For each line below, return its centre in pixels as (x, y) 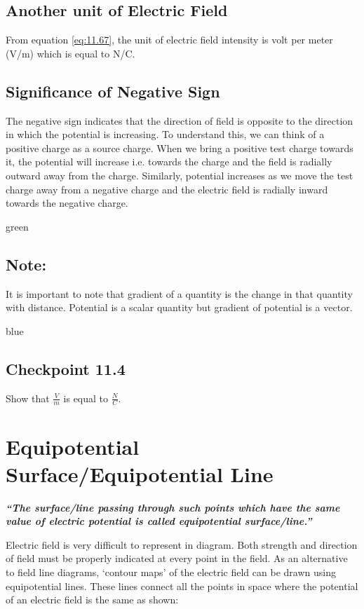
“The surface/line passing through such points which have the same (173, 507)
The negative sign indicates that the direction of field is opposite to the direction (180, 120)
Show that (28, 398)
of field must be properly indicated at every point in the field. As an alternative (177, 558)
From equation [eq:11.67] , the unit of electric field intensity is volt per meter (169, 40)
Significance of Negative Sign (113, 91)
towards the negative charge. (67, 203)
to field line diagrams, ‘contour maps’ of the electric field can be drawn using (171, 572)
